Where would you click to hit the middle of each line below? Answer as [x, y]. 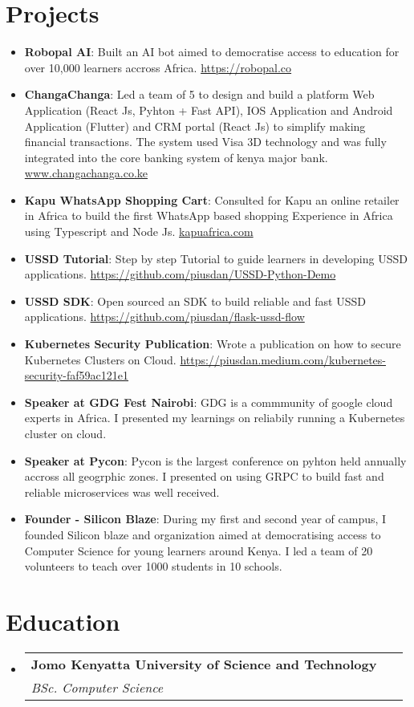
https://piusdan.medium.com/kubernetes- [283, 359]
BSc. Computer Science [97, 687]
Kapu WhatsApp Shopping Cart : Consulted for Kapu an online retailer [212, 199]
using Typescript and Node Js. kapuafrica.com [139, 232]
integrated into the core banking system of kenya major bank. [176, 157]
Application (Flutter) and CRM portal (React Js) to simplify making [195, 126]
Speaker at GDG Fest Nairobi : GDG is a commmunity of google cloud [209, 402]
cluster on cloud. [65, 433]
